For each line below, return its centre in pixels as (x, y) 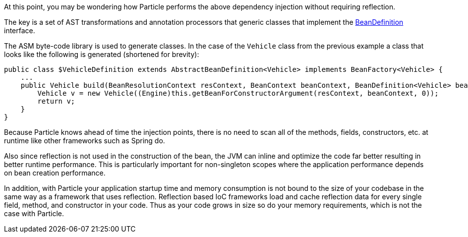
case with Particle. (34, 213)
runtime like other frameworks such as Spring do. (85, 141)
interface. (20, 30)
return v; (56, 101)
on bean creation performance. (55, 173)
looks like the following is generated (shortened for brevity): (102, 54)
